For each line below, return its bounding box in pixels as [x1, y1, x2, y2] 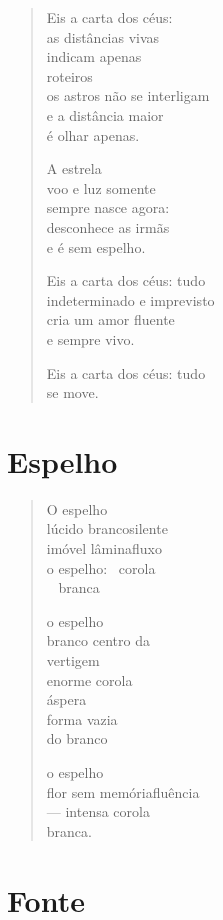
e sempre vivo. [46, 328, 135, 349]
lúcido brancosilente [46, 518, 168, 539]
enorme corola [46, 669, 133, 690]
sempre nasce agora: [46, 197, 170, 218]
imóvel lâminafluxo [46, 538, 162, 558]
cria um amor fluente [46, 309, 175, 330]
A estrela [46, 158, 102, 179]
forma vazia [46, 708, 118, 729]
